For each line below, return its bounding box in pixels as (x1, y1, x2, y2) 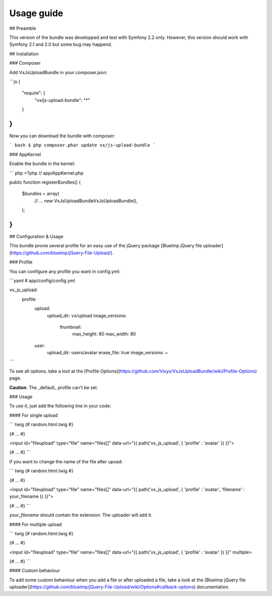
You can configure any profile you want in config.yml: (9, 268, 120, 275)
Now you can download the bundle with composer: (9, 133, 115, 139)
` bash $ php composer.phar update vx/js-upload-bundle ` (9, 142, 156, 148)
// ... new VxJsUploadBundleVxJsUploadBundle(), (34, 197, 138, 204)
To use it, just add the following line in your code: (9, 403, 111, 409)
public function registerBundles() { (9, 179, 81, 185)
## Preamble (9, 25, 36, 31)
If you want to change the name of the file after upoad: (9, 458, 123, 464)
